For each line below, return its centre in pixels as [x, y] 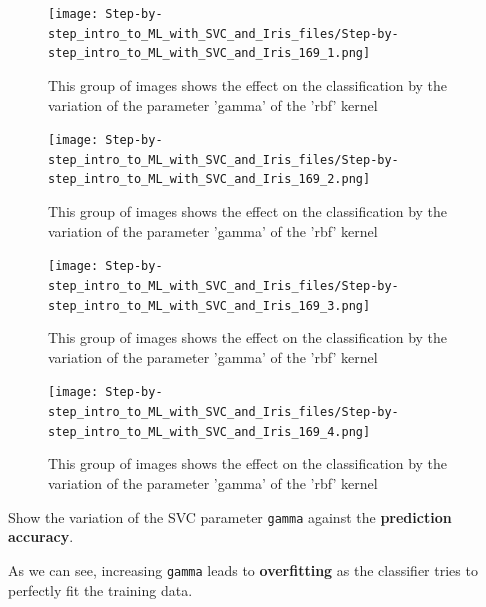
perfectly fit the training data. [100, 589]
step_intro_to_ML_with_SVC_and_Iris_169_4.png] [209, 431]
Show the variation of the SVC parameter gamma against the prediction [230, 516]
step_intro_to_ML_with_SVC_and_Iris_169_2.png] [209, 179]
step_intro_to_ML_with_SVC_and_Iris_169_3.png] [209, 305]
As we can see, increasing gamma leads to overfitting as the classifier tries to [243, 569]
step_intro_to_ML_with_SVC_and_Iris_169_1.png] [209, 53]
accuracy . [41, 536]
